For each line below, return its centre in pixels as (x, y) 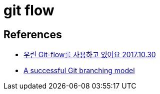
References (33, 34)
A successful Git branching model (79, 71)
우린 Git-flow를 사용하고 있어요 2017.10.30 (90, 55)
